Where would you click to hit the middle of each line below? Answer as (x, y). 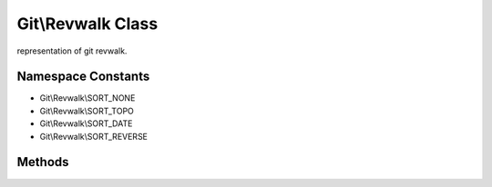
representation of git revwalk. (72, 51)
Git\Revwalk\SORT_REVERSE (94, 136)
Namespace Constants (83, 77)
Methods (43, 162)
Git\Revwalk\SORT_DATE (86, 123)
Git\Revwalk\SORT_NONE (87, 98)
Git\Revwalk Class (87, 24)
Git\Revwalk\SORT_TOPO (87, 111)
